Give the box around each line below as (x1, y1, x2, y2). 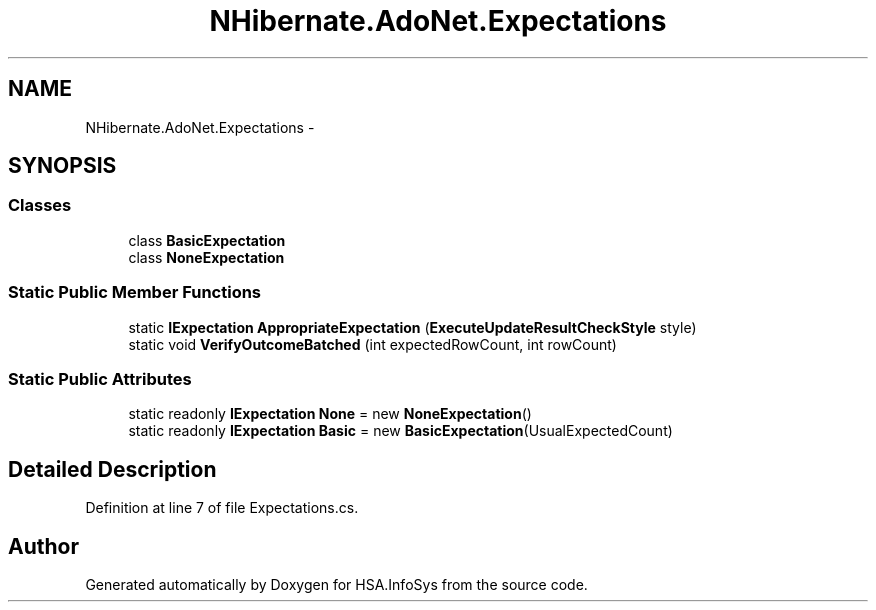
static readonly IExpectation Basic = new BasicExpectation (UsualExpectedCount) (128, 422, 673, 440)
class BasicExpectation (128, 231, 286, 249)
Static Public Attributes (8, 368, 192, 389)
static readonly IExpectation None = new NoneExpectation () (128, 405, 532, 423)
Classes (8, 195, 72, 216)
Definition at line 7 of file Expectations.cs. (85, 499, 359, 517)
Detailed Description (8, 456, 217, 482)
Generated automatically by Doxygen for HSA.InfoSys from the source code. (85, 576, 588, 593)
